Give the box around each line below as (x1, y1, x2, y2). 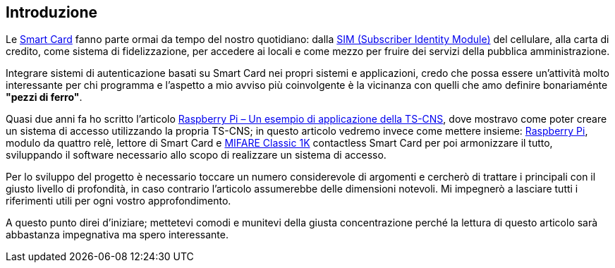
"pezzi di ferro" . (6, 91, 83, 104)
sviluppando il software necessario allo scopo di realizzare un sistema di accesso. (6, 149, 386, 162)
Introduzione (6, 4, 98, 21)
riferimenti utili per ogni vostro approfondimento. (6, 195, 231, 207)
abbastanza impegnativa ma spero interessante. (6, 229, 229, 241)
